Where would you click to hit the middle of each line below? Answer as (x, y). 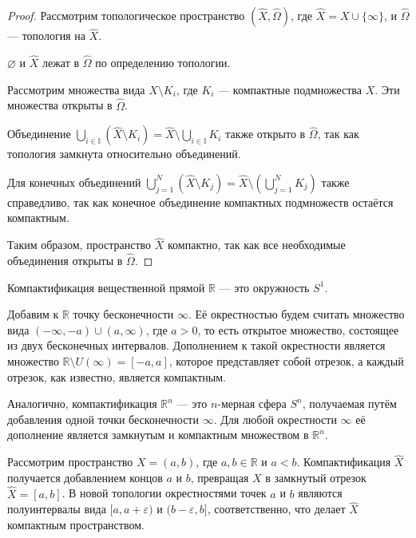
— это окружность (264, 287)
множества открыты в (60, 105)
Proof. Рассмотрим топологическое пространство (126, 15)
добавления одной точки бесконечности (103, 419)
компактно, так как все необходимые (256, 245)
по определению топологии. (163, 63)
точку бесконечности (123, 314)
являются (320, 493)
